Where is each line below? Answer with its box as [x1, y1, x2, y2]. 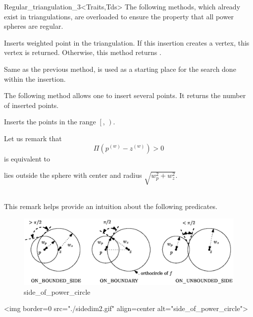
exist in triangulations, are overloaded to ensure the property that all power [4, 11, 234, 21]
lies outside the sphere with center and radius [4, 170, 142, 180]
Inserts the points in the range [4, 116, 96, 127]
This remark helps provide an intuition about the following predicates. [4, 201, 217, 211]
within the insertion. [4, 73, 66, 84]
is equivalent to [4, 153, 51, 163]
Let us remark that [4, 133, 62, 143]
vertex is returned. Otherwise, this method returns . [4, 47, 161, 57]
